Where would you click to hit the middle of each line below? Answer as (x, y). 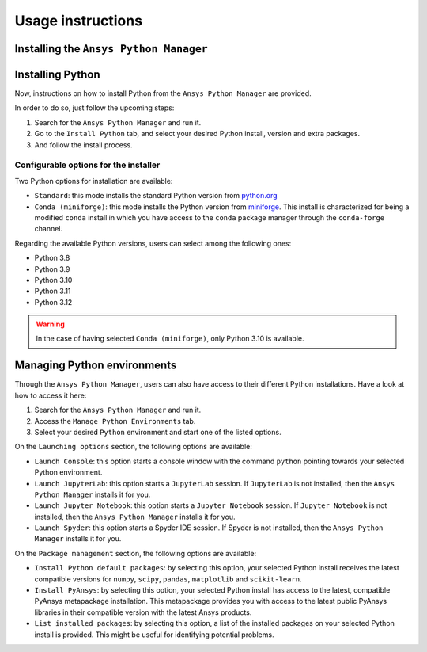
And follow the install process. (84, 145)
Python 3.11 (53, 291)
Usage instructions (78, 21)
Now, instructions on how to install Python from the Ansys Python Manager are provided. (163, 93)
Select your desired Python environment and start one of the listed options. (158, 432)
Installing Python (57, 74)
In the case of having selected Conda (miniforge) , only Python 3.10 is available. (170, 339)
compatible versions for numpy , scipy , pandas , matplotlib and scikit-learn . (168, 579)
